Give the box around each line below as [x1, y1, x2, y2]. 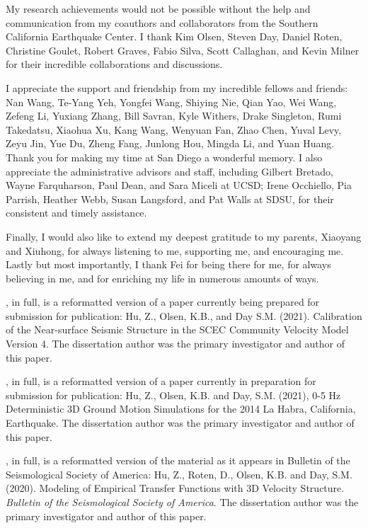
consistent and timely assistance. [6, 205, 147, 220]
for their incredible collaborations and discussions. [6, 57, 223, 71]
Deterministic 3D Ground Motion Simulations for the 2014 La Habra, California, [6, 401, 356, 416]
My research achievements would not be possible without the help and [6, 1, 311, 16]
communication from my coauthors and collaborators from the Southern [6, 15, 318, 30]
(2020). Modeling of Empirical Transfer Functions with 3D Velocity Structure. [6, 481, 345, 495]
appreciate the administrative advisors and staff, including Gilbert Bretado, [6, 163, 333, 178]
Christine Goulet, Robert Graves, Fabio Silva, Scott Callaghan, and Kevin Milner [6, 42, 360, 57]
